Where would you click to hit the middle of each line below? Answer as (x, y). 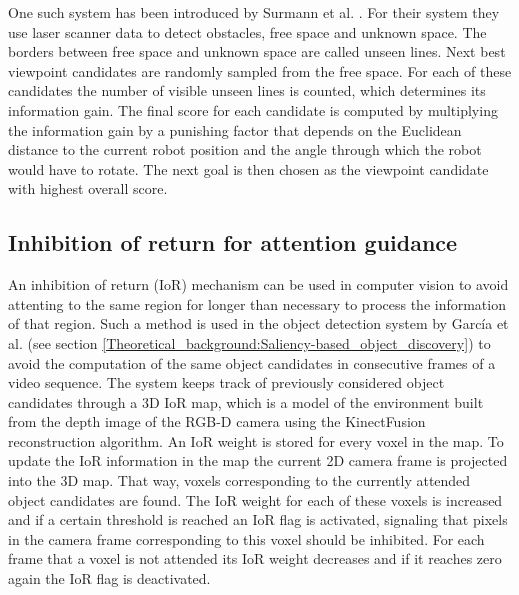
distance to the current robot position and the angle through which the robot (245, 149)
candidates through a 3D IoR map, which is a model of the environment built (246, 401)
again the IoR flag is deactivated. (109, 578)
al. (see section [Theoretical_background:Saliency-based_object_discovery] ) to (249, 342)
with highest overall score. (88, 188)
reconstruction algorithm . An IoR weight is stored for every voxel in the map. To (256, 440)
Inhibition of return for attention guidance (233, 242)
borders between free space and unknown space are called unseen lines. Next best (257, 51)
